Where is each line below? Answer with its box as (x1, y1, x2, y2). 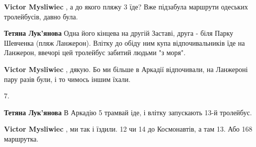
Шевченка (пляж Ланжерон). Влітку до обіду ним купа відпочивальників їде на (4, 37, 245, 48)
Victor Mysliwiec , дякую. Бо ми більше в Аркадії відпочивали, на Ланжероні (4, 64, 248, 74)
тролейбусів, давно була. (4, 11, 78, 21)
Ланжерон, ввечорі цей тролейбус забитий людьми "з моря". (4, 47, 186, 58)
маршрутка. (4, 133, 39, 144)
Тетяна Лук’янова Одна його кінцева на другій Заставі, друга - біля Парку (4, 28, 234, 38)
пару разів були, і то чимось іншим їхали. (4, 73, 130, 84)
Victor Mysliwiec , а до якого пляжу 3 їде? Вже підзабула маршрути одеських (4, 1, 248, 11)
